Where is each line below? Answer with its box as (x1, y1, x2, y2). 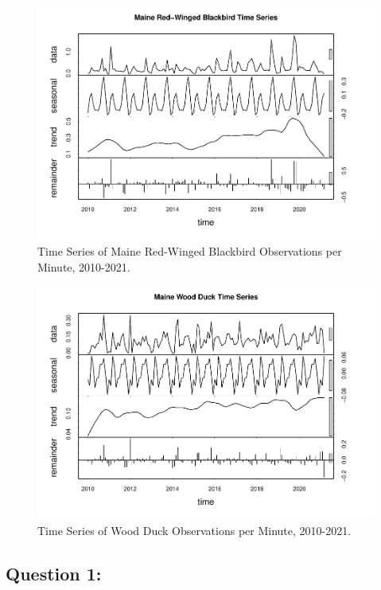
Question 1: (6, 561, 102, 586)
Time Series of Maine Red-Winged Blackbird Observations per (37, 243, 342, 260)
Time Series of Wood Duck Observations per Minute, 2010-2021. (37, 522, 352, 539)
